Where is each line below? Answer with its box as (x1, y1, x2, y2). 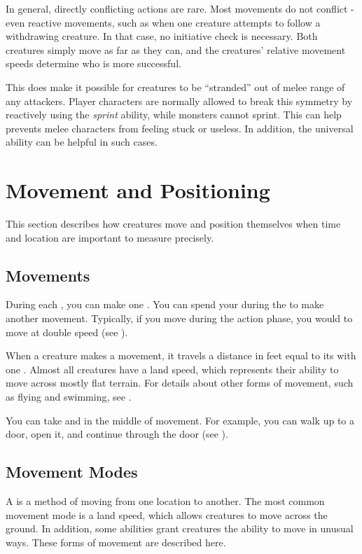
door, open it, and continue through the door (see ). (6, 427, 228, 441)
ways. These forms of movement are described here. (6, 534, 226, 549)
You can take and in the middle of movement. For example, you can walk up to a (6, 413, 354, 427)
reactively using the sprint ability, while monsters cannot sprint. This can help (6, 107, 342, 122)
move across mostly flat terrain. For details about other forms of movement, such (6, 375, 354, 390)
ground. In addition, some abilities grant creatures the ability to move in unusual (6, 521, 354, 536)
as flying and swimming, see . (6, 389, 132, 404)
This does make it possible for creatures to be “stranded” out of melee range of (6, 79, 345, 94)
